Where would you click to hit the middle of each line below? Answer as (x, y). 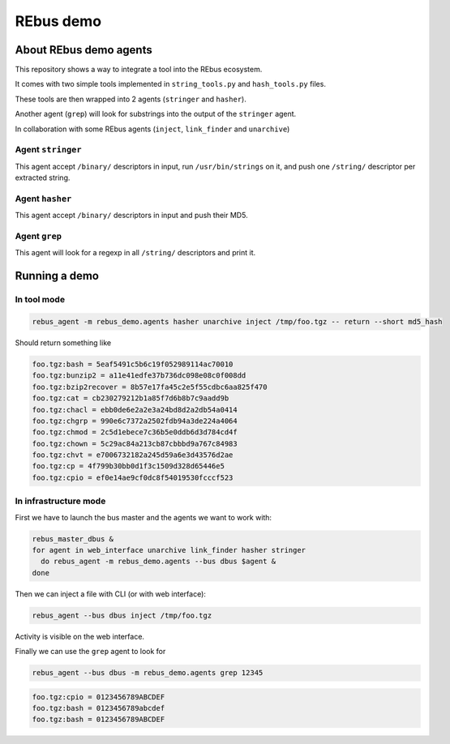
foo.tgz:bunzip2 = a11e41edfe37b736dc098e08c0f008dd (139, 376)
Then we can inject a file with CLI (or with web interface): (111, 594)
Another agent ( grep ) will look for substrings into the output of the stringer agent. (156, 114)
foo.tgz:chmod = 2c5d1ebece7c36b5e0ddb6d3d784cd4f (135, 432)
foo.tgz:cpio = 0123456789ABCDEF (99, 697)
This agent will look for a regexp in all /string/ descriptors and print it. (135, 253)
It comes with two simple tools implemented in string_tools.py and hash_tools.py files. (170, 84)
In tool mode (40, 300)
